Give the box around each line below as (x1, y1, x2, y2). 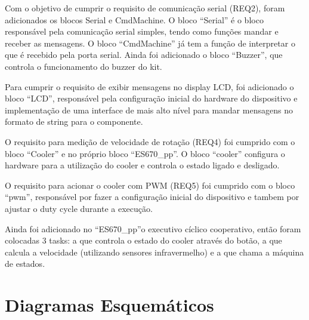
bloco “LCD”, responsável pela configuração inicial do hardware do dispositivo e (5, 92, 298, 104)
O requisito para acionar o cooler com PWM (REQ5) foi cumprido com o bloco (5, 179, 295, 191)
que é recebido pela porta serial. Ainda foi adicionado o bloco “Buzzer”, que (5, 48, 283, 61)
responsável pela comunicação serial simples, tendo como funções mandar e (5, 25, 279, 38)
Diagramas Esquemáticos (5, 293, 214, 317)
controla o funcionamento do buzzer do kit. (5, 60, 162, 72)
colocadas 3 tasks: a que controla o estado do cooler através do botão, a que (5, 234, 282, 247)
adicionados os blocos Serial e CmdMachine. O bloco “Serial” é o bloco (5, 13, 264, 26)
